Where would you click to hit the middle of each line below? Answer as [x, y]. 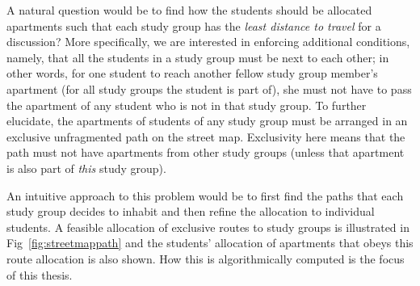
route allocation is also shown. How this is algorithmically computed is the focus [206, 258]
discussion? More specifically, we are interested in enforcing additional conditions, [208, 42]
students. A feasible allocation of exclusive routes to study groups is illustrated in [208, 227]
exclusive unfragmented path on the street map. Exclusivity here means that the [206, 136]
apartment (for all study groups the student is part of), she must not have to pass [209, 88]
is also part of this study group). [86, 168]
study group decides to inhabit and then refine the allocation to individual [191, 211]
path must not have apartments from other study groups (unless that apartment [206, 152]
